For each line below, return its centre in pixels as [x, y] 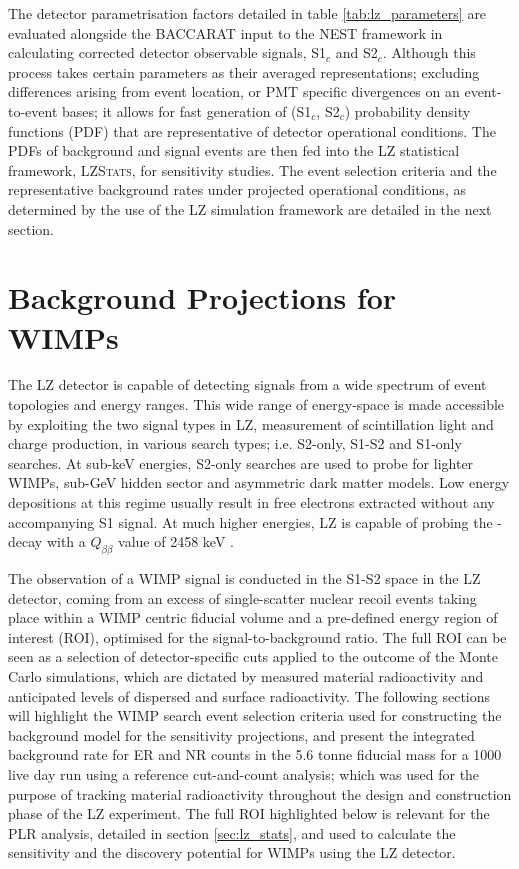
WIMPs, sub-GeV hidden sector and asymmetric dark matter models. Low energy [259, 482]
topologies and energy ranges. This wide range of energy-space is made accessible [256, 404]
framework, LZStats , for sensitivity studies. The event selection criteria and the [252, 169]
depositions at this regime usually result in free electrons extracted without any [251, 502]
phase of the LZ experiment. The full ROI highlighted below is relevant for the [249, 813]
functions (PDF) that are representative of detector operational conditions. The [252, 130]
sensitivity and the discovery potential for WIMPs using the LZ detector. [232, 852]
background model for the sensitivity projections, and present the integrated [241, 734]
